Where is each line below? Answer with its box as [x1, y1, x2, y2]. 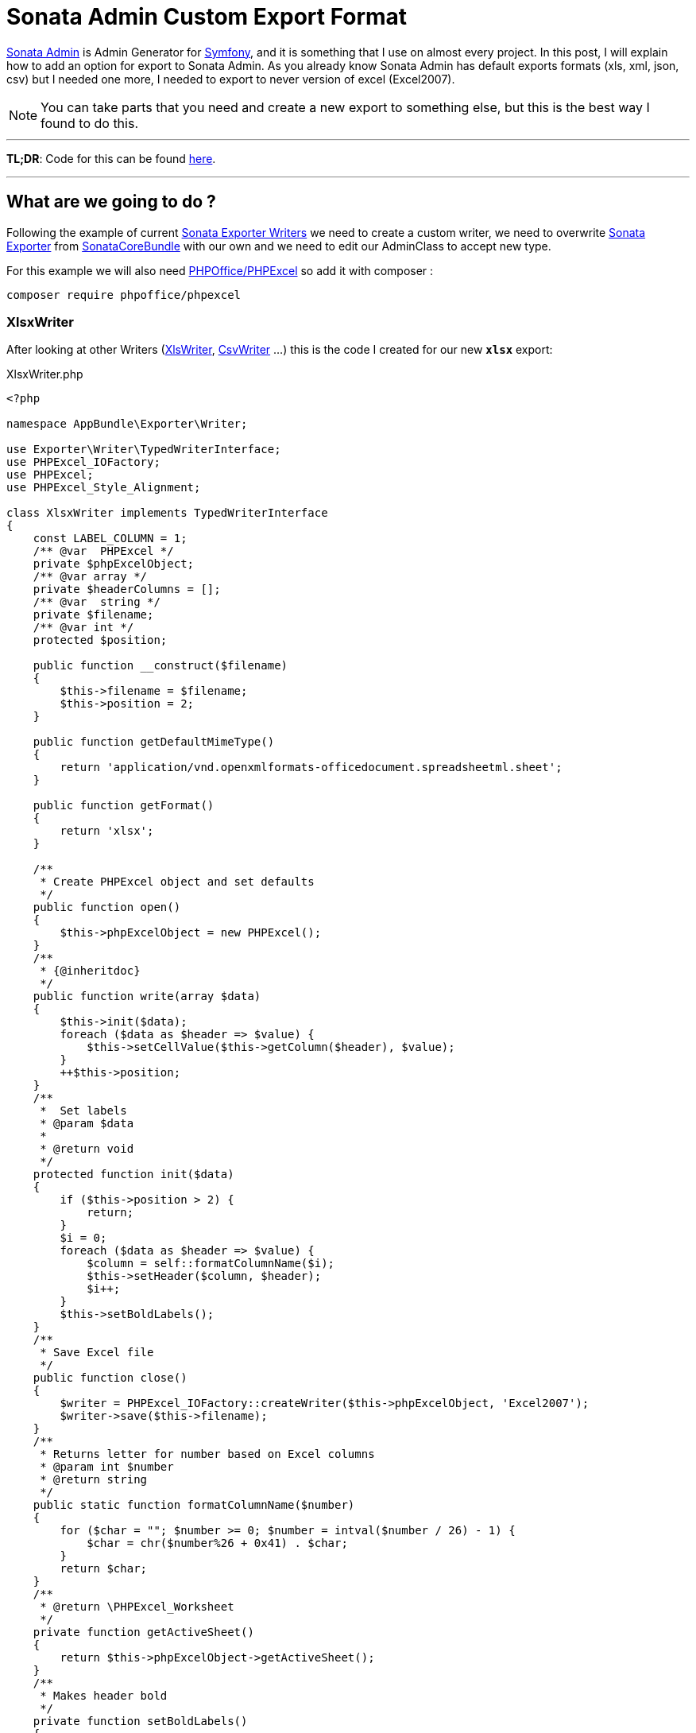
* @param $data [40, 1117, 134, 1130]
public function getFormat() [33, 799, 215, 812]
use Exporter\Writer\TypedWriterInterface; [6, 443, 281, 456]
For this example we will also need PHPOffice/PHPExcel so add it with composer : [6, 263, 434, 277]
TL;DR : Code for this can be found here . [6, 151, 216, 165]
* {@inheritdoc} [40, 964, 141, 978]
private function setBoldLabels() [33, 1715, 248, 1728]
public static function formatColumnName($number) [33, 1498, 355, 1512]
